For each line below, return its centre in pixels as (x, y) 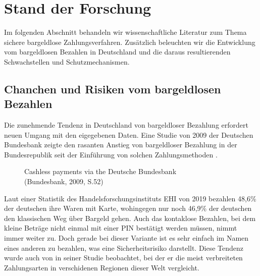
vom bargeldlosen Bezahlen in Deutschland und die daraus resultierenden (117, 52)
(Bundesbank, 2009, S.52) (64, 181)
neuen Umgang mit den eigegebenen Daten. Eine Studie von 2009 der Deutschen (129, 134)
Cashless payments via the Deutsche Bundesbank (100, 171)
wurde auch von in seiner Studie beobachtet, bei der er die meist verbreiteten (123, 258)
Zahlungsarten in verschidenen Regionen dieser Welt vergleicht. (102, 267)
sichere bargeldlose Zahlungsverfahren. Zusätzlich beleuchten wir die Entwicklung (130, 42)
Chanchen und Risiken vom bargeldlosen (113, 89)
